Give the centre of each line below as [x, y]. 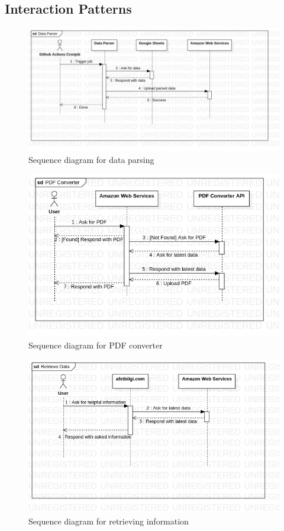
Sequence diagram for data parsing [91, 160]
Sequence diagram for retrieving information [109, 521]
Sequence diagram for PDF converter [96, 345]
